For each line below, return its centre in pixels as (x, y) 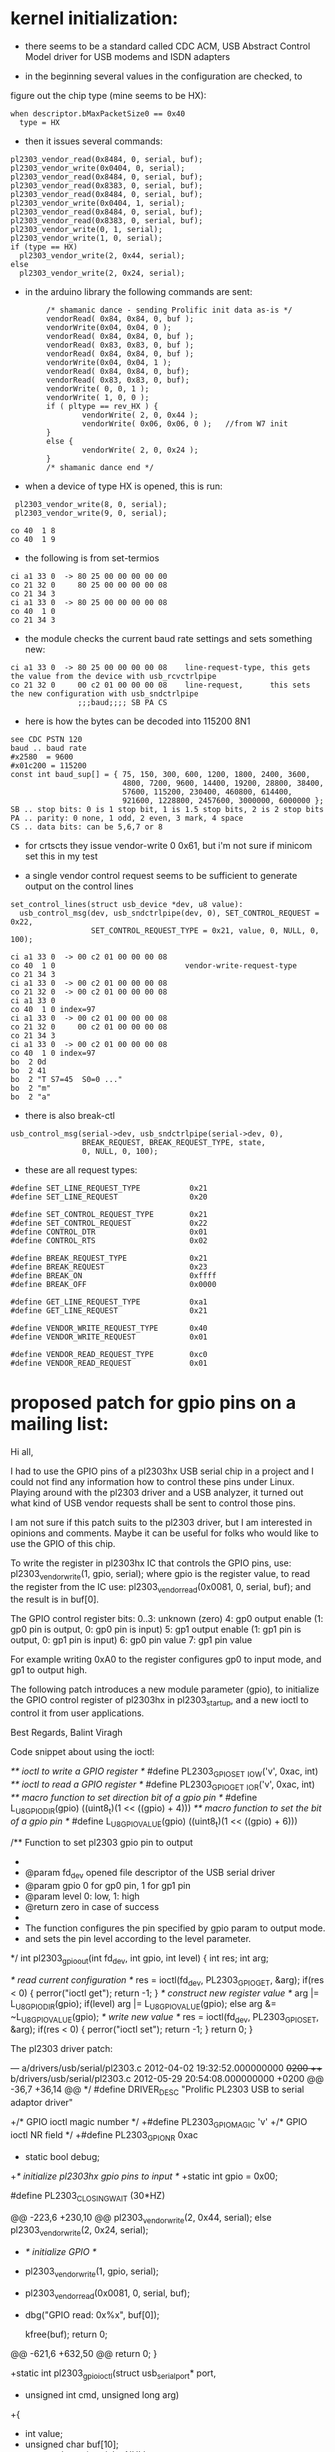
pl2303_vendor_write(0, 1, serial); (86, 229)
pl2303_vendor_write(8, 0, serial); (91, 504)
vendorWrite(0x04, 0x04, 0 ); (109, 327)
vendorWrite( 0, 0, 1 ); (98, 388)
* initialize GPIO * (60, 2252)
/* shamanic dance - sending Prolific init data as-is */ (169, 310)
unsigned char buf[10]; (71, 2444)
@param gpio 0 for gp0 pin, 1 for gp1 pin (107, 1886)
